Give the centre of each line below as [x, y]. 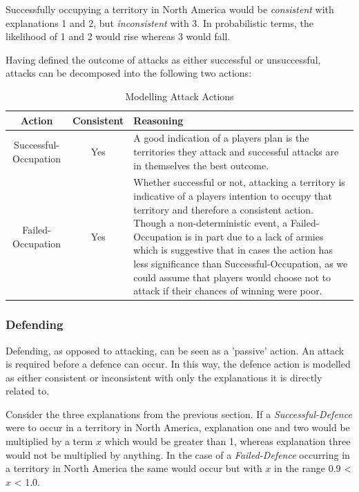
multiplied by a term [49, 441]
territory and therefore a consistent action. [223, 209]
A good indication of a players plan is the [221, 138]
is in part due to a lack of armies [254, 236]
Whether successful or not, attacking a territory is [239, 182]
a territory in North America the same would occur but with [134, 468]
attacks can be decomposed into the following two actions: [129, 73]
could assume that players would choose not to [232, 277]
